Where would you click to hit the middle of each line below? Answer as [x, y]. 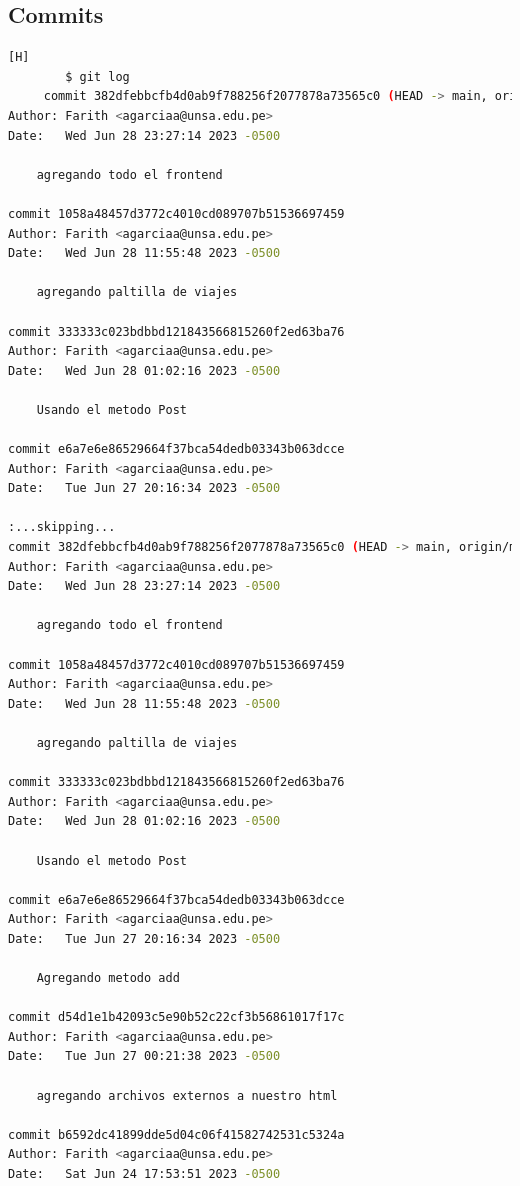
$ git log [97, 76]
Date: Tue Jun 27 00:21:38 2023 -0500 [144, 1056]
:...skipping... [62, 527]
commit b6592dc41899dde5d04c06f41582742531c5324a [176, 1134]
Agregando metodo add [108, 978]
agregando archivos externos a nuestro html [187, 1095]
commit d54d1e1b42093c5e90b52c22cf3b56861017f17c [176, 1017]
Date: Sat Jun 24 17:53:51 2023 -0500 [144, 1174]
